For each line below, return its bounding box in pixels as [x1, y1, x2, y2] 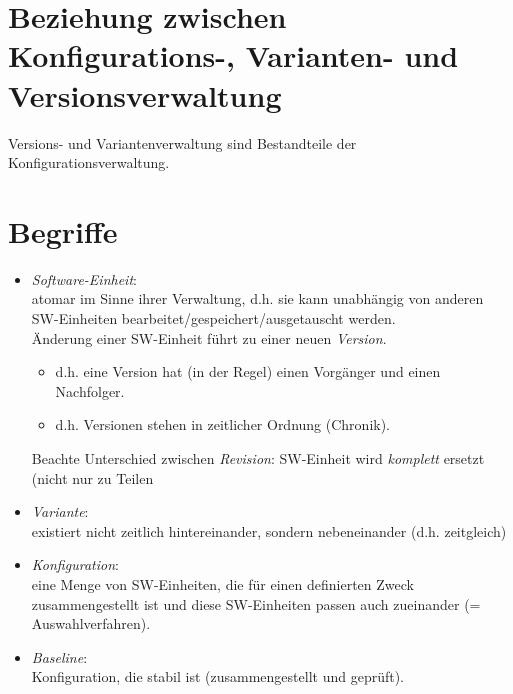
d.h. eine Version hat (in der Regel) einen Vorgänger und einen [55, 361, 441, 382]
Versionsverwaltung [8, 74, 282, 115]
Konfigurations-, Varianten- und [8, 35, 459, 76]
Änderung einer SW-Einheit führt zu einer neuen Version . [31, 327, 387, 348]
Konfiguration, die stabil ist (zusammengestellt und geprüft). [31, 666, 404, 687]
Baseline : [31, 646, 88, 667]
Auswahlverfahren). [31, 613, 151, 634]
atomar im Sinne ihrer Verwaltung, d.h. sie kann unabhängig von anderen [31, 288, 484, 309]
